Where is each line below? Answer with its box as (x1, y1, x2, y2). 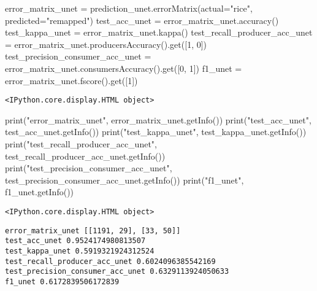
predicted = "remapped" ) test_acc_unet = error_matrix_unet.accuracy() (5, 14, 279, 26)
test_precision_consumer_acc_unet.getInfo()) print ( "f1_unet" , (5, 173, 244, 186)
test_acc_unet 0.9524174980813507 (5, 236, 146, 246)
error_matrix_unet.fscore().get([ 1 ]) (5, 74, 138, 87)
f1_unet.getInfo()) (5, 185, 74, 198)
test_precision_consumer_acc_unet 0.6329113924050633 (5, 267, 229, 276)
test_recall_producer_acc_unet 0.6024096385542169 (5, 257, 216, 266)
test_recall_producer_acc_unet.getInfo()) (5, 149, 166, 162)
